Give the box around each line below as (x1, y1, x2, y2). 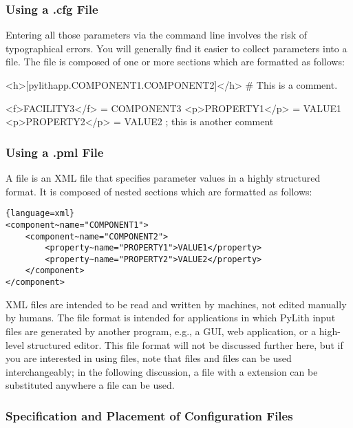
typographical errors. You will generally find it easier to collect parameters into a (6, 41, 347, 55)
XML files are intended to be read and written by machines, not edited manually (6, 297, 347, 311)
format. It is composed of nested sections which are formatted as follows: (6, 184, 312, 198)
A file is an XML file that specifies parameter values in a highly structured (6, 171, 321, 184)
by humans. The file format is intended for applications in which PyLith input (6, 310, 336, 325)
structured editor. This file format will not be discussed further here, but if (27, 337, 343, 352)
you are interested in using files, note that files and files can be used (6, 351, 292, 365)
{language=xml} (6, 208, 75, 219)
